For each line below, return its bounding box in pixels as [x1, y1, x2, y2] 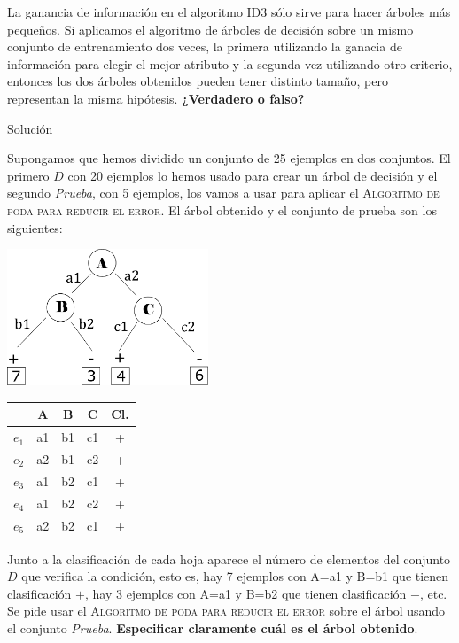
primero [7, 166, 50, 184]
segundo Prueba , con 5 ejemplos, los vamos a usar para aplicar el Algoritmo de [7, 183, 440, 202]
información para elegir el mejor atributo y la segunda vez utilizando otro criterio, [7, 54, 453, 73]
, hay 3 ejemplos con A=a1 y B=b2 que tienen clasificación [84, 584, 407, 602]
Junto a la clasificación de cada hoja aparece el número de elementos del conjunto [7, 549, 451, 568]
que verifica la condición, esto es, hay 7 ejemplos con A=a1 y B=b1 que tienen [21, 567, 449, 585]
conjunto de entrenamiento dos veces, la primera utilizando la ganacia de [7, 37, 402, 56]
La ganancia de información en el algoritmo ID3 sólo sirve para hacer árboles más [7, 3, 451, 20]
